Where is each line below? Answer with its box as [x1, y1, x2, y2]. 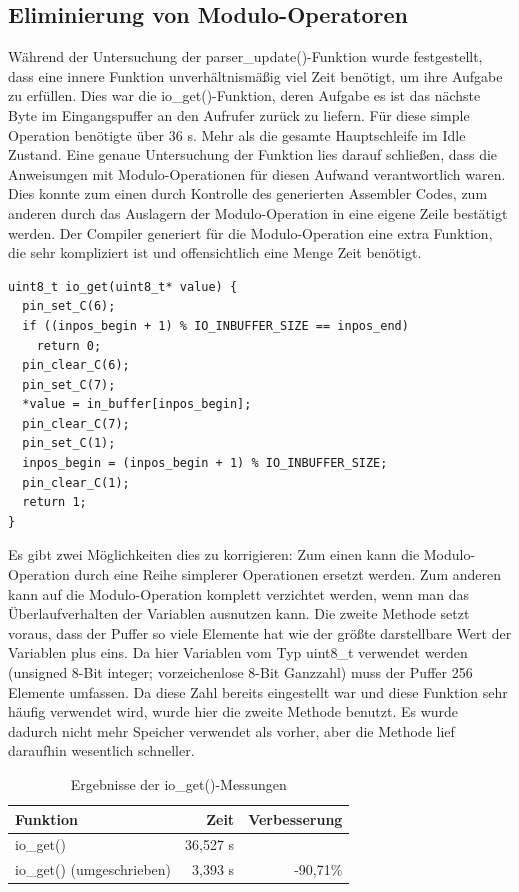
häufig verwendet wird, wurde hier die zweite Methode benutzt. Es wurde [8, 701, 459, 722]
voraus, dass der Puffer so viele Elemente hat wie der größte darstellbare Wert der [8, 622, 512, 643]
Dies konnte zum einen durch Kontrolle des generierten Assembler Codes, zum [8, 183, 488, 204]
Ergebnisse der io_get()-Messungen [70, 773, 287, 794]
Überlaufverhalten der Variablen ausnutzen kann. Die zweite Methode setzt [8, 603, 470, 624]
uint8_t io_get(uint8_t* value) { [8, 279, 238, 294]
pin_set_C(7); [22, 377, 116, 392]
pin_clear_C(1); [22, 475, 130, 490]
